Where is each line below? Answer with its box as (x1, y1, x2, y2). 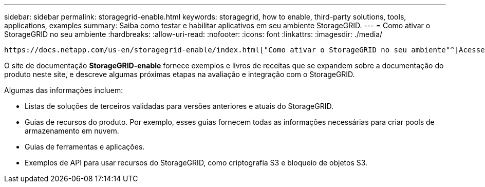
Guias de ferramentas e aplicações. (25, 142, 145, 151)
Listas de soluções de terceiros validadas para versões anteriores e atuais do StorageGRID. (25, 102, 333, 110)
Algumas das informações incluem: (4, 86, 123, 95)
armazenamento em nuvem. (25, 126, 119, 135)
